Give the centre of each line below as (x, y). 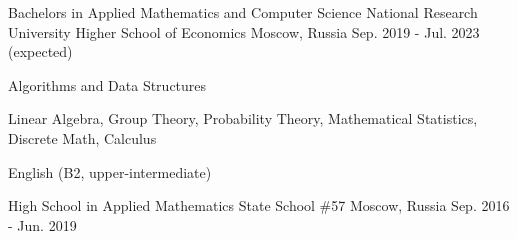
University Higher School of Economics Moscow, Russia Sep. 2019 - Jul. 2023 (244, 31)
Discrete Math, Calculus (82, 137)
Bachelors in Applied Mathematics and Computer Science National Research (243, 12)
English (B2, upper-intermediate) (110, 171)
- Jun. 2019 (42, 224)
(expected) (40, 51)
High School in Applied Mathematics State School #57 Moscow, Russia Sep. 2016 (259, 205)
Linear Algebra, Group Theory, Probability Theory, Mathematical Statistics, (243, 118)
